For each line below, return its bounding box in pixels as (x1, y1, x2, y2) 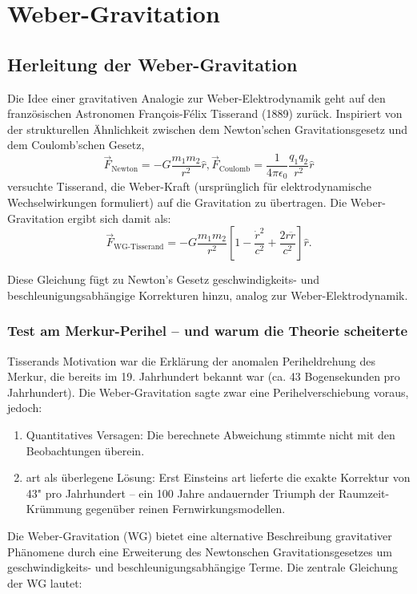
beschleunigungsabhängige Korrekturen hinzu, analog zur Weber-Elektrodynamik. (7, 286, 408, 303)
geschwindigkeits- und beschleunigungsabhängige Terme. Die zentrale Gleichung (7, 559, 398, 576)
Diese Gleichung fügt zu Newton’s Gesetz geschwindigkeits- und (7, 271, 320, 288)
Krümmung (26, 500, 82, 517)
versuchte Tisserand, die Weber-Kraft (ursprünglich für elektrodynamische (7, 178, 371, 195)
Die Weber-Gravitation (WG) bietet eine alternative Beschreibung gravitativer (7, 527, 392, 543)
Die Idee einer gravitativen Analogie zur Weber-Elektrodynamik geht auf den (7, 89, 386, 106)
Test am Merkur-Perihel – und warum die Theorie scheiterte (7, 321, 408, 341)
